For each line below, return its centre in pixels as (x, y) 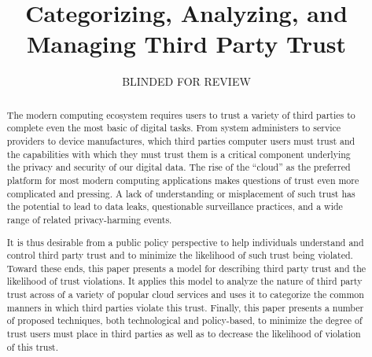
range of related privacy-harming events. (89, 219)
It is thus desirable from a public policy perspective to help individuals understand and (185, 242)
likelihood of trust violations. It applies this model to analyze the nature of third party (184, 281)
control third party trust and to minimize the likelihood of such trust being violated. (180, 255)
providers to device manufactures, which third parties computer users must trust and (181, 141)
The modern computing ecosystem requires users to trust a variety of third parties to (181, 114)
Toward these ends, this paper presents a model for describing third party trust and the (186, 268)
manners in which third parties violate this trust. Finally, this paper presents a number (185, 307)
